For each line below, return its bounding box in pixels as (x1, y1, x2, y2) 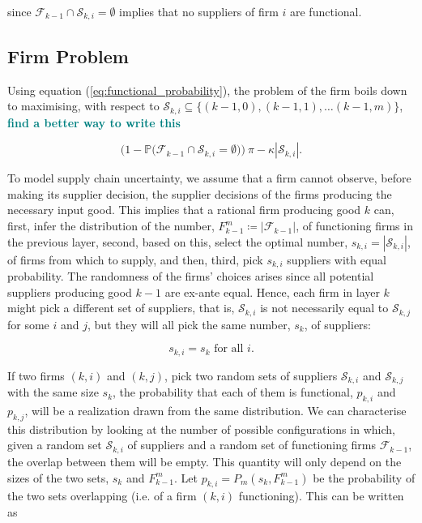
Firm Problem (7, 43, 129, 68)
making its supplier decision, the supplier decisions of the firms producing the (7, 185, 392, 202)
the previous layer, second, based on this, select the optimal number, (7, 233, 348, 250)
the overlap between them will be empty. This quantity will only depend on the (7, 452, 402, 469)
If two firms (7, 367, 65, 384)
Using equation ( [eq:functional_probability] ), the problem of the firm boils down (7, 81, 407, 98)
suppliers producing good (7, 283, 132, 300)
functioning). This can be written (238, 487, 404, 504)
